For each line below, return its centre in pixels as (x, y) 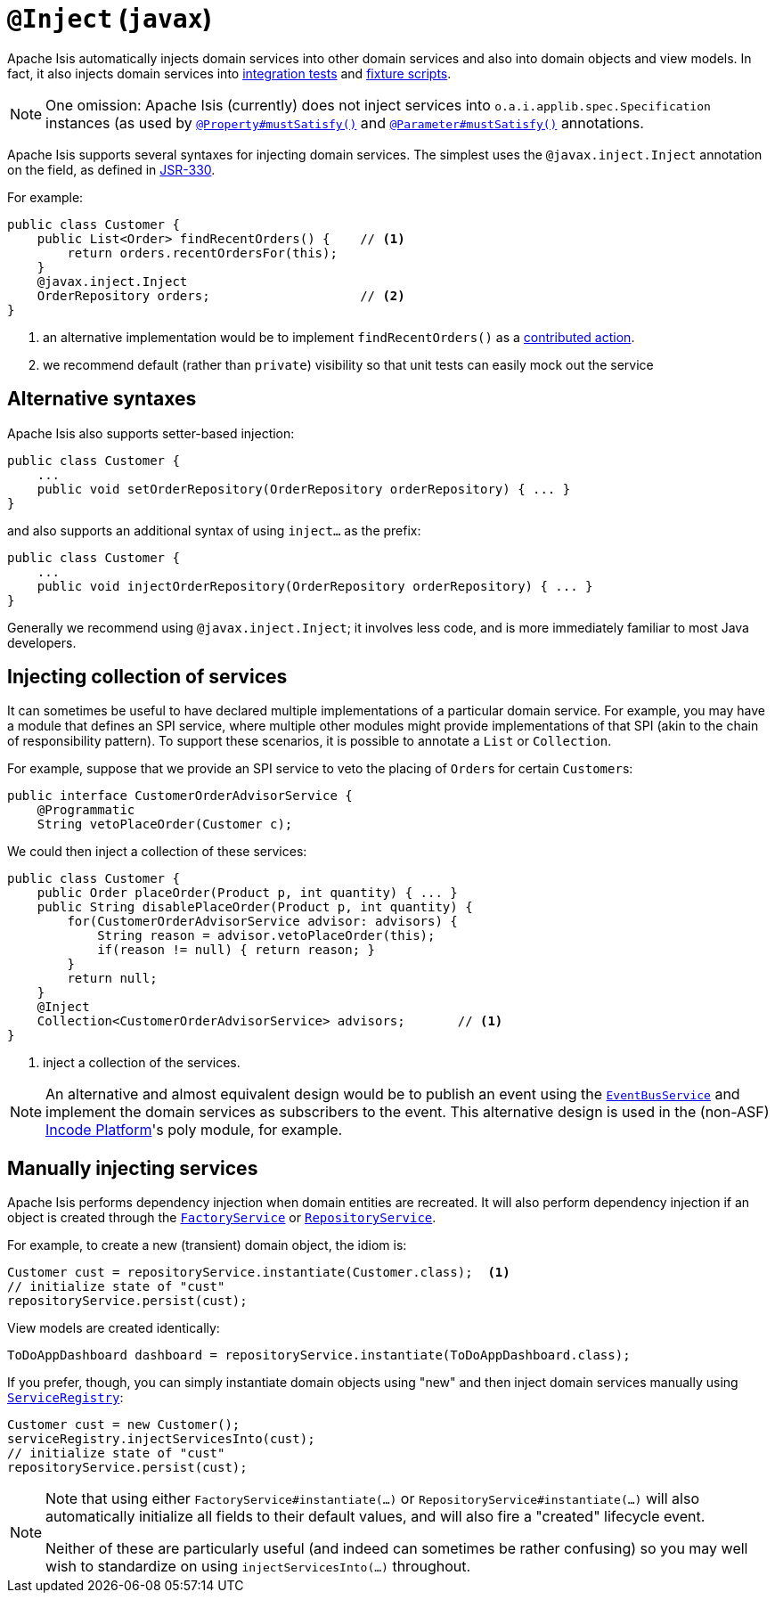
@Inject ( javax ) (110, 19)
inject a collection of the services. (142, 1063)
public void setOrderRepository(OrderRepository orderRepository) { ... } (304, 489)
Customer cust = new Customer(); (124, 1425)
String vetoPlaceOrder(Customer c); (165, 824)
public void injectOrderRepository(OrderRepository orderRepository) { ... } (315, 586)
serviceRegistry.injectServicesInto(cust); (161, 1439)
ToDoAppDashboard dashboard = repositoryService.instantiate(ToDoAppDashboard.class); (319, 1355)
